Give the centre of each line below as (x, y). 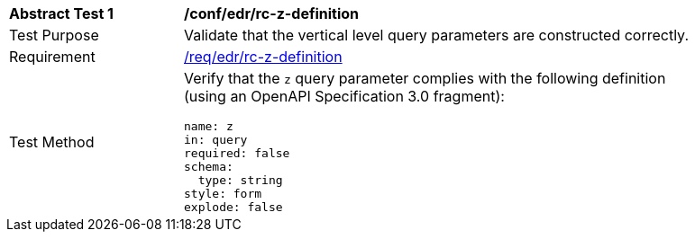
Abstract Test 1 (61, 13)
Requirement (52, 57)
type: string (240, 180)
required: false (237, 153)
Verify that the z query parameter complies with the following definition (425, 78)
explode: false (233, 207)
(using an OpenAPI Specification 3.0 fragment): (344, 96)
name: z (209, 126)
